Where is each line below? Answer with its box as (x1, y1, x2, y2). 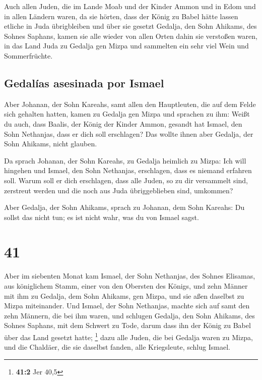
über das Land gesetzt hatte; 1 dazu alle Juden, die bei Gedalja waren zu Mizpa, (4, 330, 253, 342)
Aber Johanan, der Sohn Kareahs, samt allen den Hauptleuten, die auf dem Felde (4, 98, 256, 109)
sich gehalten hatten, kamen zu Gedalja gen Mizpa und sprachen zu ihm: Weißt (4, 108, 250, 119)
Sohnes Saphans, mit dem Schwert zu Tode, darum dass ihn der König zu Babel (4, 320, 251, 331)
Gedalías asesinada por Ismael (4, 75, 164, 90)
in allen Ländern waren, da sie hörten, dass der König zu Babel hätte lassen (4, 11, 238, 21)
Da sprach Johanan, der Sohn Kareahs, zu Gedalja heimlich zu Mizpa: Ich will (4, 155, 246, 166)
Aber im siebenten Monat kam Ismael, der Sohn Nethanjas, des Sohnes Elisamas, (4, 270, 255, 281)
